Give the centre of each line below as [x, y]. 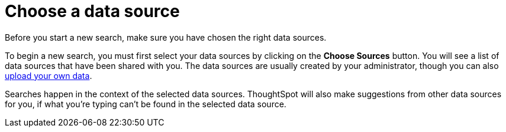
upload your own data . [49, 75]
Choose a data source [92, 11]
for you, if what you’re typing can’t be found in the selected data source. [146, 104]
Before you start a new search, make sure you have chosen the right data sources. [166, 37]
